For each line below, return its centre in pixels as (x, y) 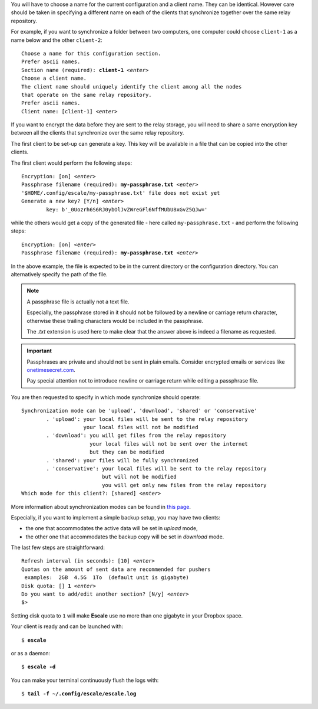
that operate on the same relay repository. (87, 95)
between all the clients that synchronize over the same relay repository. (97, 133)
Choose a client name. (54, 79)
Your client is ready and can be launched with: (67, 626)
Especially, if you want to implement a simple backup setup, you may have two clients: (116, 517)
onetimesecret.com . (51, 370)
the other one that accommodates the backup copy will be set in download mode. (125, 537)
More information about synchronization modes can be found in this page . (101, 507)
